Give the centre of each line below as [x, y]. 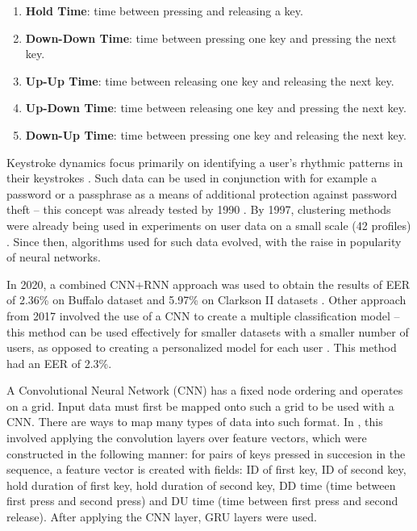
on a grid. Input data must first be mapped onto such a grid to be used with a [200, 406]
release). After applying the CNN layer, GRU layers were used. [162, 517]
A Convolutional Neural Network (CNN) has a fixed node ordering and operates [205, 390]
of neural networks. [54, 257]
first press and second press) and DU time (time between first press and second [202, 501]
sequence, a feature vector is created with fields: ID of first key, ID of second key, [206, 469]
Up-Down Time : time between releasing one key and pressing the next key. [216, 108]
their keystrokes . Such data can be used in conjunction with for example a [192, 178]
